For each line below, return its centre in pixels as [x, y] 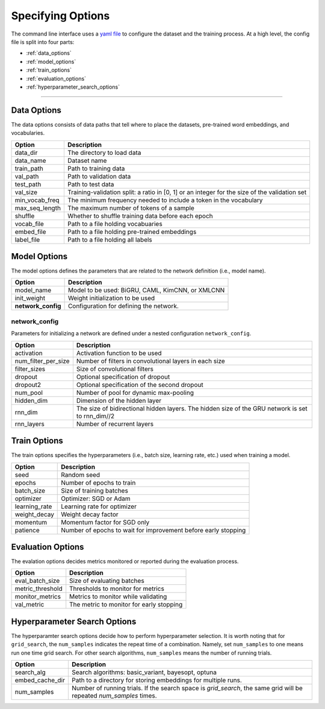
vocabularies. [28, 133]
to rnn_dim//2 [95, 416]
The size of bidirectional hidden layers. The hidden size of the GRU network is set [192, 408]
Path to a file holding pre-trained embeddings [132, 232]
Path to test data [91, 184]
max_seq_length [38, 208]
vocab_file [29, 224]
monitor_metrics [38, 597]
